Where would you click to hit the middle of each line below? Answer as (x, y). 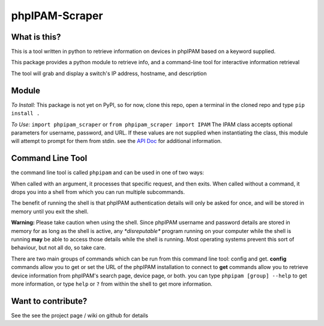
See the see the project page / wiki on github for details (79, 315)
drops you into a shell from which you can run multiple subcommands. (98, 192)
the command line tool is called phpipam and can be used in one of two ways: (107, 173)
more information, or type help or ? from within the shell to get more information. (112, 284)
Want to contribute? (49, 301)
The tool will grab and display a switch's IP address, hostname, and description (109, 73)
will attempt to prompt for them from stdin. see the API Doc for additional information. (116, 141)
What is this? (36, 37)
